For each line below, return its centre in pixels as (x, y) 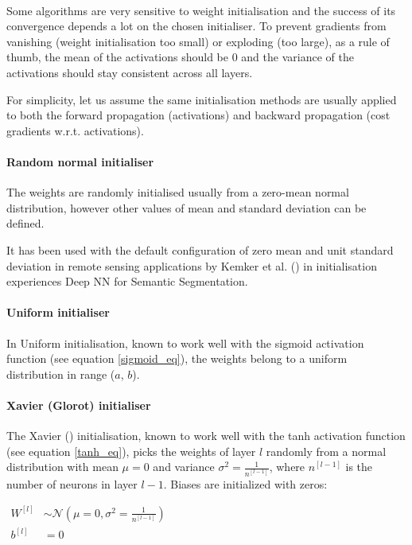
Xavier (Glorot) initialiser (79, 405)
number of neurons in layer (72, 483)
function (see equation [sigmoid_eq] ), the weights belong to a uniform (177, 358)
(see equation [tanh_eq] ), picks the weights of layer (131, 451)
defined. (25, 223)
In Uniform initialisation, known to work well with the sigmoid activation (185, 343)
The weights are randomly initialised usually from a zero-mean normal (178, 192)
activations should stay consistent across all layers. (130, 72)
